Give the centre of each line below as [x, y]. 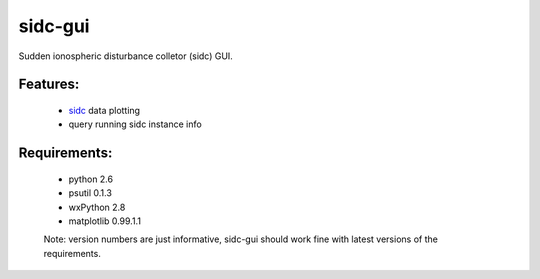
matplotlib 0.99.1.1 [105, 221]
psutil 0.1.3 [90, 193]
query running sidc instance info [135, 124]
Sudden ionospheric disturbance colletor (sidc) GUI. [126, 56]
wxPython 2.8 [97, 207]
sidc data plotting [104, 110]
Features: [49, 84]
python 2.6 [91, 179]
